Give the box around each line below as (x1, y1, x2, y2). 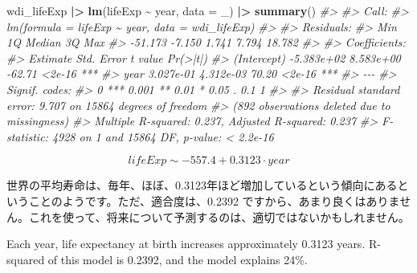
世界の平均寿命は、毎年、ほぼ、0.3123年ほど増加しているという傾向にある (6, 177, 398, 194)
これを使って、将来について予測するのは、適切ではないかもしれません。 (28, 208, 410, 225)
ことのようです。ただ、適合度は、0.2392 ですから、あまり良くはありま (28, 192, 400, 209)
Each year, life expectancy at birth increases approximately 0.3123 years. (6, 235, 366, 252)
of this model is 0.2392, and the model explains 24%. (47, 251, 308, 267)
